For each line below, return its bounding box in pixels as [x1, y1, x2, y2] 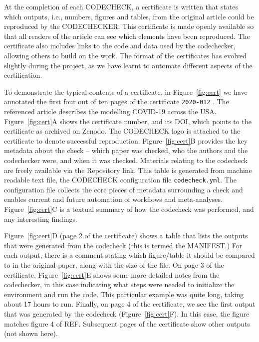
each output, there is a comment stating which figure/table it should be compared [4, 250, 255, 260]
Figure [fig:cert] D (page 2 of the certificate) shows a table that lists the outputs [4, 230, 248, 241]
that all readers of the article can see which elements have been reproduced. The [4, 30, 250, 41]
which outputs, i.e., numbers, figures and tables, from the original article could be [4, 11, 254, 21]
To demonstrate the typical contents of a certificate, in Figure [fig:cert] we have [4, 86, 248, 97]
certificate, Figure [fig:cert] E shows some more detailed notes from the [4, 269, 220, 280]
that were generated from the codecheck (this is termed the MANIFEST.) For [4, 240, 243, 250]
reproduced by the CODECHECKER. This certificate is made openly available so [4, 21, 254, 31]
